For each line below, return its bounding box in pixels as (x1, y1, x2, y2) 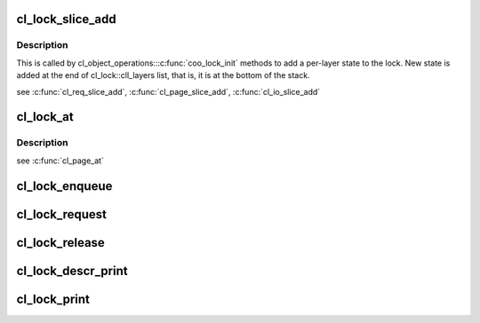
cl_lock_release (16, 235, 106, 250)
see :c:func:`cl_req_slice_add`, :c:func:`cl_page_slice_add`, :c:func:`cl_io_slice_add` (16, 86, 321, 97)
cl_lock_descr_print (16, 263, 128, 279)
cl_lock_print (16, 291, 91, 306)
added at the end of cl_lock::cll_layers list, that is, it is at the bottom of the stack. (16, 70, 310, 81)
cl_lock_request (16, 207, 107, 222)
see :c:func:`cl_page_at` (16, 155, 104, 166)
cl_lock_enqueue (16, 178, 113, 193)
